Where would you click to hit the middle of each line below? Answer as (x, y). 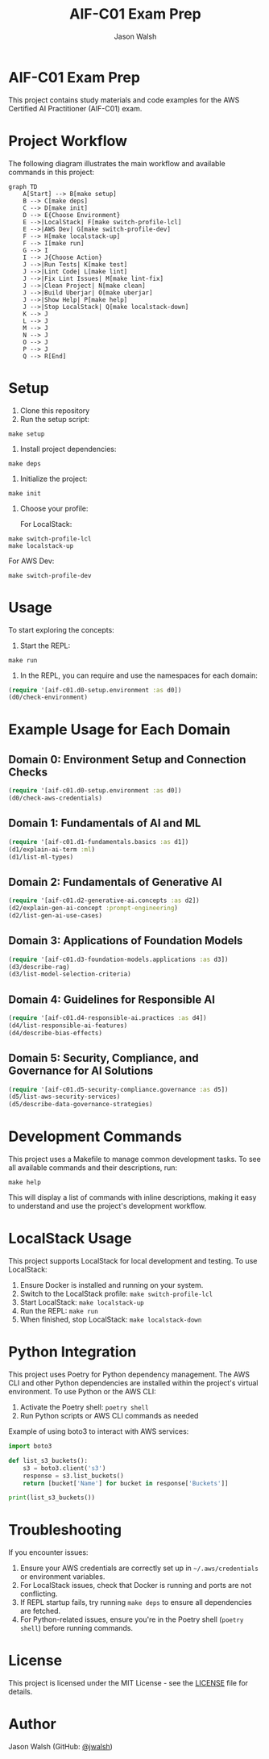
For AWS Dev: (31, 561)
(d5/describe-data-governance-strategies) (81, 1105)
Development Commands (95, 1136)
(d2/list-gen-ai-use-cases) (56, 916)
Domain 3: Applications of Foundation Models (126, 941)
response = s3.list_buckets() (74, 1476)
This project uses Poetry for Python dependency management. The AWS (129, 1374)
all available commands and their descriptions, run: (93, 1168)
